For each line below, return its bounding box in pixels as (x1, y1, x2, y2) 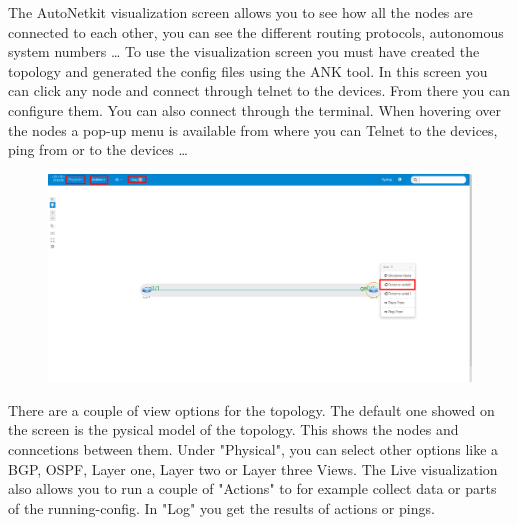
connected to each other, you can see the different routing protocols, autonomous (8, 21, 504, 42)
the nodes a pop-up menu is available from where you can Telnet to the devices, (8, 119, 498, 140)
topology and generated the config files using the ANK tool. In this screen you (8, 60, 488, 81)
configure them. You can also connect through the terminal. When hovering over (8, 99, 502, 120)
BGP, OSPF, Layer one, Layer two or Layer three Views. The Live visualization (8, 458, 498, 479)
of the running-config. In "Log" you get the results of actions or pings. (8, 497, 435, 518)
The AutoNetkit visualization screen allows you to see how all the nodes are (8, 2, 473, 22)
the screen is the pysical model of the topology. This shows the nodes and (8, 419, 459, 440)
